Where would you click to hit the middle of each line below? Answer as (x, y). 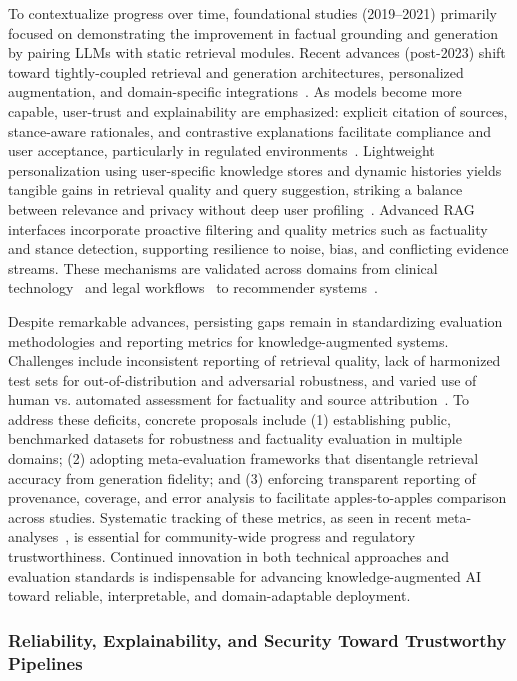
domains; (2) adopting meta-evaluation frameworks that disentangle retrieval (243, 458)
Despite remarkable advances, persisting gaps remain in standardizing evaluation (255, 320)
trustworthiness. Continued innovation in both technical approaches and (229, 556)
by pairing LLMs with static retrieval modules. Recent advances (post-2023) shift (257, 52)
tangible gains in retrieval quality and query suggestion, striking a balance (235, 189)
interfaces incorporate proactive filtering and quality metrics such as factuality (248, 228)
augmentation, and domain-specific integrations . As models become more (235, 91)
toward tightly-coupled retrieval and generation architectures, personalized (236, 71)
